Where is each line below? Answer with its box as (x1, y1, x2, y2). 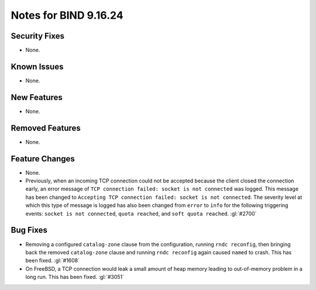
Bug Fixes (11, 225, 48, 235)
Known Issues (11, 61, 64, 71)
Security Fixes (11, 31, 64, 41)
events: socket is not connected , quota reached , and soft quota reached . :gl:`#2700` (25, 210, 257, 217)
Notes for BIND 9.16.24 (11, 9, 123, 22)
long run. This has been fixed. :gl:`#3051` (25, 274, 125, 281)
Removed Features (11, 123, 81, 133)
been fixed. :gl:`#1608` (25, 257, 80, 264)
